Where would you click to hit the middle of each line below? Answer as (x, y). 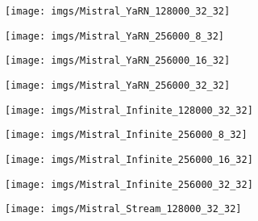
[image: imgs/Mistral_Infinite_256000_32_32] (129, 184)
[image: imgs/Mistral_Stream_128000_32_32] (123, 209)
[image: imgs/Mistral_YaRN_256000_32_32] (118, 85)
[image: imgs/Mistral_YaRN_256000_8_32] (115, 36)
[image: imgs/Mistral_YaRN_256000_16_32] (118, 61)
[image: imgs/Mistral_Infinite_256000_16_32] (129, 159)
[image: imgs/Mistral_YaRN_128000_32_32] (118, 11)
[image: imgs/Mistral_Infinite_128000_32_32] (129, 110)
